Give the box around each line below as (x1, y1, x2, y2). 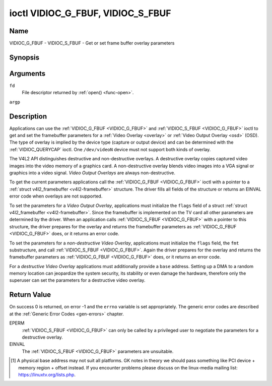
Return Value (9, 290, 51, 299)
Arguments (9, 69, 46, 78)
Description (9, 112, 47, 120)
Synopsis (9, 53, 40, 61)
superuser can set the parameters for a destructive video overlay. (9, 277, 146, 283)
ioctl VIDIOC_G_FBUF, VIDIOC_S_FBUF (9, 8, 171, 19)
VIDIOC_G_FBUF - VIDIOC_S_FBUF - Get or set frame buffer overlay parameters (9, 40, 175, 46)
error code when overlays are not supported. (9, 193, 103, 199)
